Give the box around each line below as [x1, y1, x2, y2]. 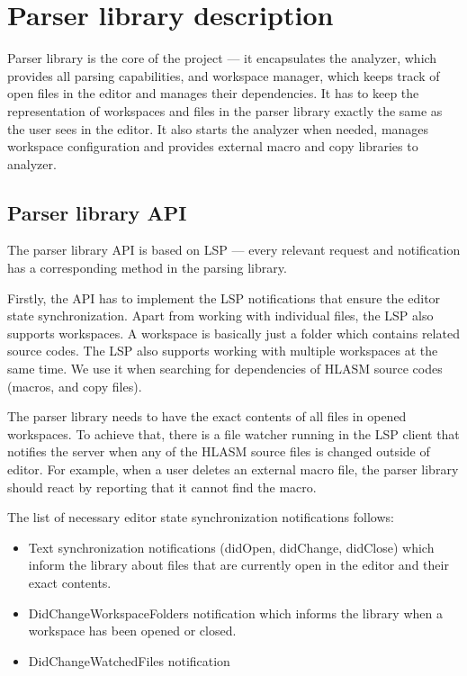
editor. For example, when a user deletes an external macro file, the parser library [7, 460, 459, 479]
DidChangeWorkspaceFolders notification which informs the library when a [28, 603, 443, 622]
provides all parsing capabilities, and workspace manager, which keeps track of [7, 66, 440, 85]
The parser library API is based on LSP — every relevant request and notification [7, 240, 461, 259]
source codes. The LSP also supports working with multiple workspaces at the [7, 341, 438, 360]
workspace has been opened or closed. [28, 621, 237, 640]
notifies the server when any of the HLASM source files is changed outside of [7, 442, 430, 461]
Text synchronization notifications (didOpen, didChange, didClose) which [28, 537, 435, 556]
